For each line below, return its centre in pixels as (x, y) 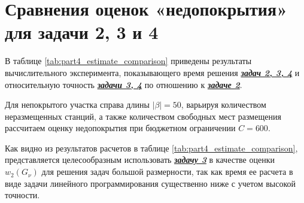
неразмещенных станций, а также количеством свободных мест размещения (143, 116)
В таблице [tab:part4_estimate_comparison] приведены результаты (128, 61)
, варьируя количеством (224, 104)
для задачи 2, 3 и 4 (82, 32)
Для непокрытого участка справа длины (77, 104)
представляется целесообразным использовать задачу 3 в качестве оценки (140, 160)
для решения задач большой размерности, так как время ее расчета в (167, 172)
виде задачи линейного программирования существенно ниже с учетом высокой (150, 183)
